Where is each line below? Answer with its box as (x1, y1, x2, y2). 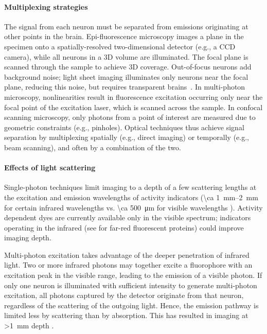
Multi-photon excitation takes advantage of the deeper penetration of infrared (4, 249, 250, 260)
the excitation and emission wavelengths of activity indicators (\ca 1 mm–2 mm (4, 191, 258, 202)
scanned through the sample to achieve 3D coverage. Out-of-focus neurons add (4, 61, 252, 72)
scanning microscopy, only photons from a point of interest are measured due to (4, 112, 256, 122)
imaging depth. (4, 232, 51, 243)
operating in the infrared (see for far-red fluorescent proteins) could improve (4, 222, 244, 233)
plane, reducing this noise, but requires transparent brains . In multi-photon (4, 81, 245, 92)
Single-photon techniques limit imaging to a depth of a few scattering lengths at (4, 182, 257, 192)
